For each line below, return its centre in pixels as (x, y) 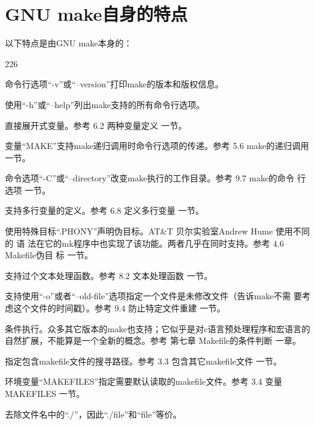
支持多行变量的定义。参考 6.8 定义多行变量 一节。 (104, 210)
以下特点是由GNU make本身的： (69, 43)
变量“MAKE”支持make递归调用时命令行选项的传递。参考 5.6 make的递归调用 (157, 146)
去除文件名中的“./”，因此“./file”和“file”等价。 (93, 414)
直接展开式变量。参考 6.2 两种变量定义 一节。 (96, 125)
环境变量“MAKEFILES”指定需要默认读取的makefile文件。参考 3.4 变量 (144, 381)
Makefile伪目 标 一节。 (49, 255)
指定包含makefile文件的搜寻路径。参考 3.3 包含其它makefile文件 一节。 (143, 361)
